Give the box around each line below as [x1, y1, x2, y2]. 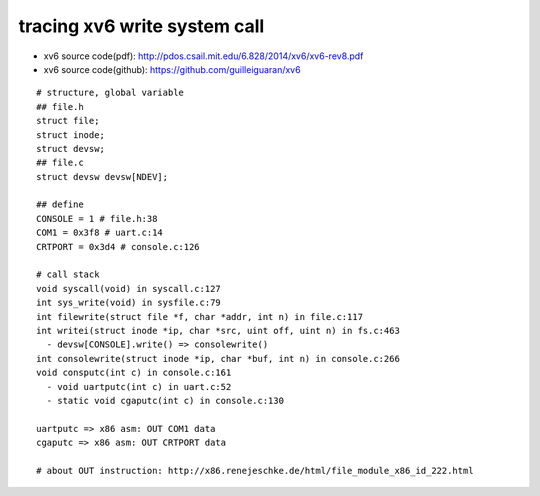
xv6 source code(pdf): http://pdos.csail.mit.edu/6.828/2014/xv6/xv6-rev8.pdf [43, 50, 364, 62]
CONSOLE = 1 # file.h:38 [36, 213, 158, 224]
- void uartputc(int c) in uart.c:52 [46, 381, 232, 392]
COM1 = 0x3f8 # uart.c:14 [36, 227, 164, 239]
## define [36, 199, 84, 210]
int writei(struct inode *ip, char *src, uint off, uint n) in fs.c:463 [36, 325, 400, 336]
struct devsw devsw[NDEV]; [36, 171, 169, 182]
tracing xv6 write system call [18, 15, 265, 37]
